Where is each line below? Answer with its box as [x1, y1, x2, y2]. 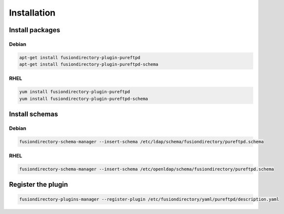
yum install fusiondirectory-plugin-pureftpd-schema [19, 96, 148, 101]
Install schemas [9, 110, 58, 118]
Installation [9, 7, 56, 18]
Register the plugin [9, 180, 68, 189]
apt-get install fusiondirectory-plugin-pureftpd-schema [19, 61, 159, 67]
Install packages [9, 26, 61, 34]
